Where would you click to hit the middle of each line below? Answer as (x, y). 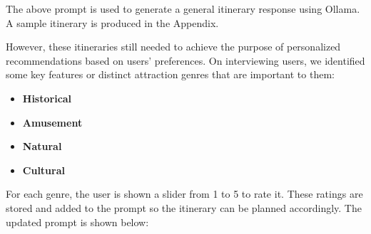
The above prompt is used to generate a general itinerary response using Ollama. (183, 9)
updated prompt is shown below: (77, 222)
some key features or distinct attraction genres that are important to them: (170, 74)
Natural (42, 146)
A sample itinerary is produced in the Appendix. (112, 22)
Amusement (52, 122)
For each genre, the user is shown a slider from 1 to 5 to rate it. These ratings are (184, 194)
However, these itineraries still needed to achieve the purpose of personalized (173, 47)
